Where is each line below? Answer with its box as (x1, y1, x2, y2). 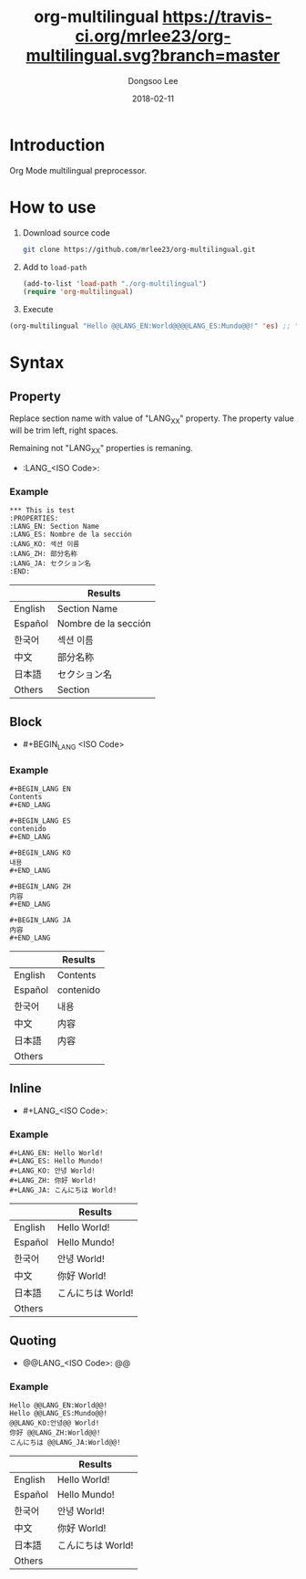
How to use (9, 196, 97, 217)
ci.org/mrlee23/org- (75, 26, 231, 47)
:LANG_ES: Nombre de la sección (9, 530, 132, 540)
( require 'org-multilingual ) (22, 288, 134, 297)
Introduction (9, 134, 106, 155)
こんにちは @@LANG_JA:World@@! (9, 1438, 121, 1447)
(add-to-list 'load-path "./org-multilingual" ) (22, 279, 207, 289)
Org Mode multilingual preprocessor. (9, 164, 148, 175)
